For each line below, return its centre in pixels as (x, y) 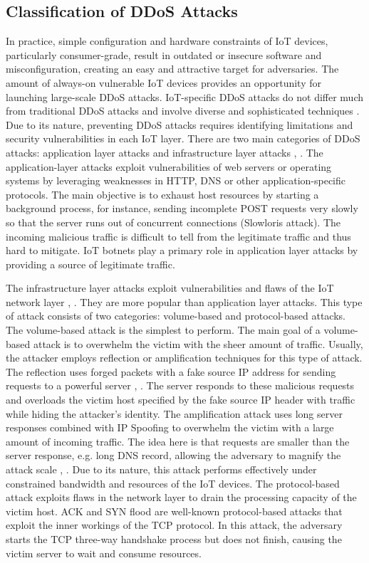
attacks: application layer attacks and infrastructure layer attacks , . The (165, 152)
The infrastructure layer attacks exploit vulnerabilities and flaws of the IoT (170, 288)
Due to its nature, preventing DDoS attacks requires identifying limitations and (180, 124)
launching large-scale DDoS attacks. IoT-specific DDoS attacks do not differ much (185, 96)
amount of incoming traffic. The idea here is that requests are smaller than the (178, 441)
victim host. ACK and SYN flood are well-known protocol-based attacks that (174, 511)
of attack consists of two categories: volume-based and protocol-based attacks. (176, 316)
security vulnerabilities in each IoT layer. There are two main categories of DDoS (183, 138)
